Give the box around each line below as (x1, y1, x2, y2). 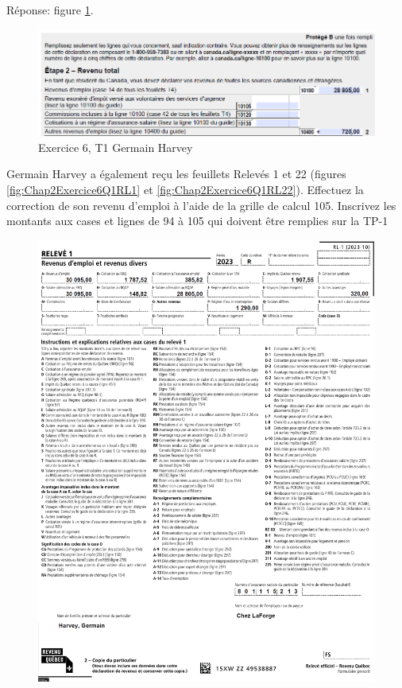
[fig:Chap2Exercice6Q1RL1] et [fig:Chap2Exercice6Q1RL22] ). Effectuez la (6, 181, 364, 197)
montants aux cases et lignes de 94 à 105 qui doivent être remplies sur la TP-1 (6, 212, 388, 229)
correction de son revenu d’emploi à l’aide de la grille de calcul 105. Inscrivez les (6, 196, 396, 213)
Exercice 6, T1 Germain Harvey (38, 138, 193, 155)
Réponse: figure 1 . (6, 2, 94, 17)
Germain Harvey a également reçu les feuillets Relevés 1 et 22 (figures (6, 165, 346, 182)
